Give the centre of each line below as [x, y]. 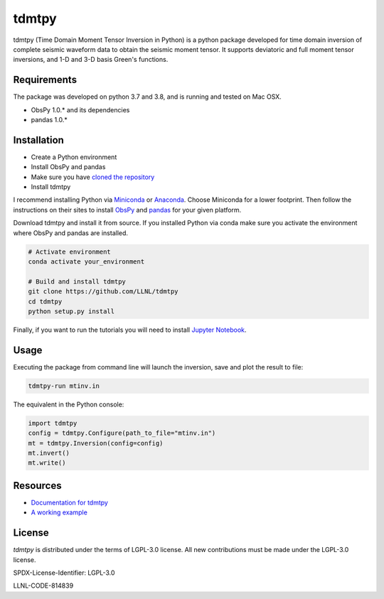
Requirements [45, 80]
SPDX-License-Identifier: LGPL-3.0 [64, 573]
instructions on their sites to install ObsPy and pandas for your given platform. [127, 210]
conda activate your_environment [86, 262]
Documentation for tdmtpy [69, 502]
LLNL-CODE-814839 [43, 585]
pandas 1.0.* [49, 120]
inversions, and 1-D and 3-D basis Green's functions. [91, 60]
